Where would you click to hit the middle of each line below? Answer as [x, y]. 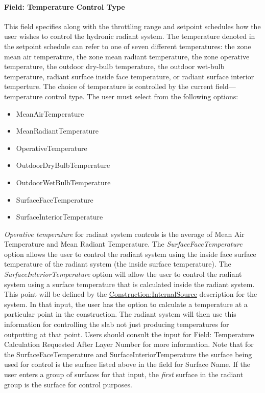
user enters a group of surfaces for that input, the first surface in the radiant [124, 374]
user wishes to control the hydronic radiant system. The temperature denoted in [130, 36]
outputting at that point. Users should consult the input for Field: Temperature [129, 334]
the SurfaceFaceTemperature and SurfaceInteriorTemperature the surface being [128, 354]
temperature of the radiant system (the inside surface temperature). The [118, 264]
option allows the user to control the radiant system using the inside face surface [130, 254]
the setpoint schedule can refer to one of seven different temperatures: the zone [128, 46]
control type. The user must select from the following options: [141, 96]
